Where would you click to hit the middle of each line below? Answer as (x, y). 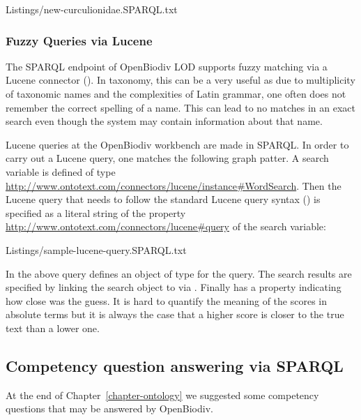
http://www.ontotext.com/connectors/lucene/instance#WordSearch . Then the (174, 185)
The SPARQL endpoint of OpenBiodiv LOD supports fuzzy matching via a (167, 66)
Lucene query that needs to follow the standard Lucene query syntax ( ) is (163, 199)
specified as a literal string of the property (96, 212)
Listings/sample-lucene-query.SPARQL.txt (96, 249)
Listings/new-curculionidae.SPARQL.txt (92, 9)
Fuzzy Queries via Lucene (79, 40)
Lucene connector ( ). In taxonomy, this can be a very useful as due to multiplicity (180, 80)
